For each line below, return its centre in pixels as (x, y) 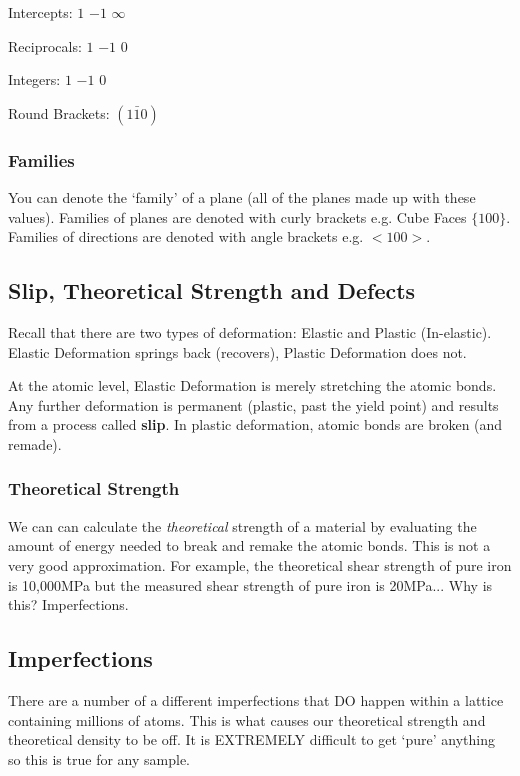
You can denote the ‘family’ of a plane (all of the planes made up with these (242, 197)
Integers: (34, 79)
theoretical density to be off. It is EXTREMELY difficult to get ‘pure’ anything (251, 739)
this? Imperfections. (68, 604)
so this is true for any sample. (99, 758)
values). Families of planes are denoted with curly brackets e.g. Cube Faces (237, 216)
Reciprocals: (45, 45)
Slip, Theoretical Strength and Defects (212, 290)
